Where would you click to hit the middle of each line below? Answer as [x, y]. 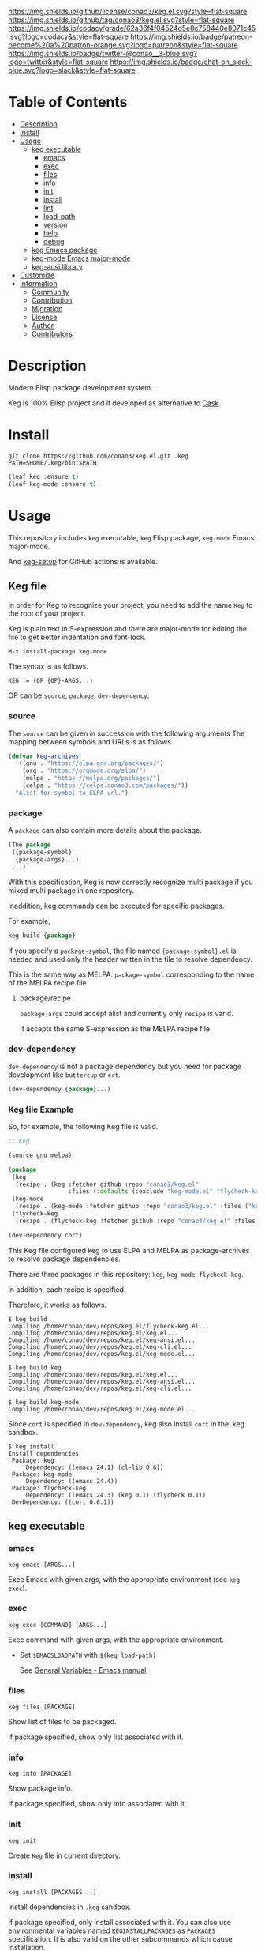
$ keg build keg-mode [44, 1402]
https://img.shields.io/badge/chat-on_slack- [181, 62]
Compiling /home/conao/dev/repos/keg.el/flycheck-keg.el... [109, 1326]
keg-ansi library [57, 266]
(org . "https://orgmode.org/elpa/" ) [84, 771]
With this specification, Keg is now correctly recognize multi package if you [131, 882]
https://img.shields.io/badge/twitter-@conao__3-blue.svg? [103, 53]
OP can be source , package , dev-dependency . [79, 695]
